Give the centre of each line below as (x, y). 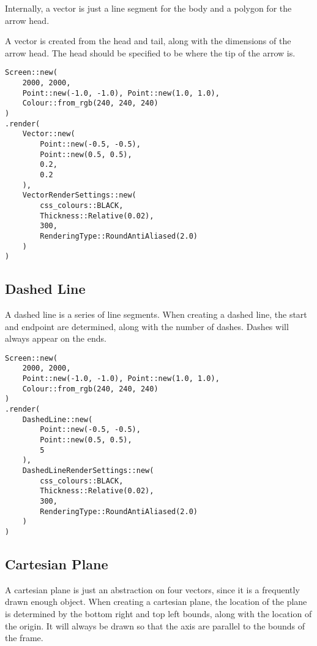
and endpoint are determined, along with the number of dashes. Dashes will (147, 326)
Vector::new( (49, 134)
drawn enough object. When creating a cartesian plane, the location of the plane (156, 602)
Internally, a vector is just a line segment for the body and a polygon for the (148, 8)
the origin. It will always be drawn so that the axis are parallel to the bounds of (155, 625)
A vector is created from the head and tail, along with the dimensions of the (148, 41)
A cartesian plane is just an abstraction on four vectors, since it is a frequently (152, 589)
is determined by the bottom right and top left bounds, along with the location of (158, 614)
